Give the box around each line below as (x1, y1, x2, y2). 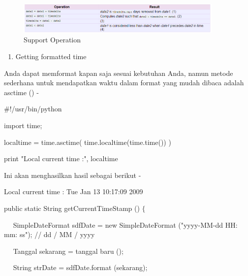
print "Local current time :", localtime (4, 153, 118, 164)
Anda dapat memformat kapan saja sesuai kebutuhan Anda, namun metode (4, 68, 233, 78)
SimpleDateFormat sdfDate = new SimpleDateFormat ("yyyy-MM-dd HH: (13, 219, 238, 230)
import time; (4, 120, 42, 130)
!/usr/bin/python (9, 103, 62, 114)
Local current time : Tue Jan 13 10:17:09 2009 (4, 186, 143, 197)
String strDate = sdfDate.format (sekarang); (13, 262, 148, 273)
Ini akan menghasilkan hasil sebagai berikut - (4, 170, 141, 180)
